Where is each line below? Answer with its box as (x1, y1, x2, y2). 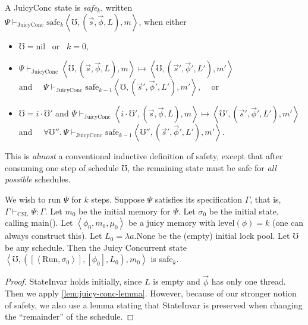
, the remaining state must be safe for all (127, 161, 276, 173)
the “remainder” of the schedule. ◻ (5, 310, 134, 323)
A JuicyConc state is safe (5, 1, 98, 13)
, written (100, 1, 133, 13)
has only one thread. (211, 275, 286, 288)
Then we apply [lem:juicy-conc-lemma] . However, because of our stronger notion (5, 287, 297, 299)
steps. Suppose (91, 193, 144, 205)
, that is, (250, 193, 281, 205)
